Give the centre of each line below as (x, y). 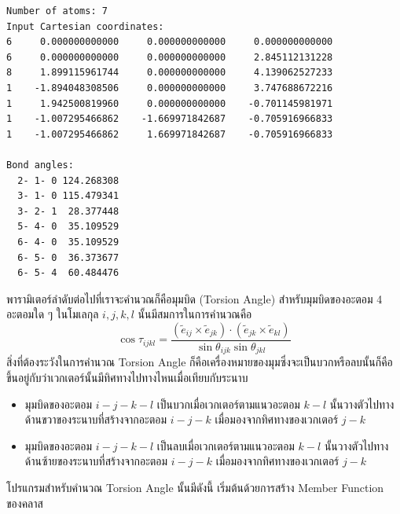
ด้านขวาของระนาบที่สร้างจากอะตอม (96, 419)
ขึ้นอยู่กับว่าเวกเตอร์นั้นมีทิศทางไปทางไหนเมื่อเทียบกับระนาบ (127, 377)
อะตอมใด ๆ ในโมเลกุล (53, 314)
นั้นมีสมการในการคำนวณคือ (195, 314)
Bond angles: (40, 165)
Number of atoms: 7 (57, 11)
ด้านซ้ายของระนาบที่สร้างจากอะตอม (96, 461)
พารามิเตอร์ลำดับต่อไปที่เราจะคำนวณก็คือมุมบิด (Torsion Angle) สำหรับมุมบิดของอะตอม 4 (194, 298)
